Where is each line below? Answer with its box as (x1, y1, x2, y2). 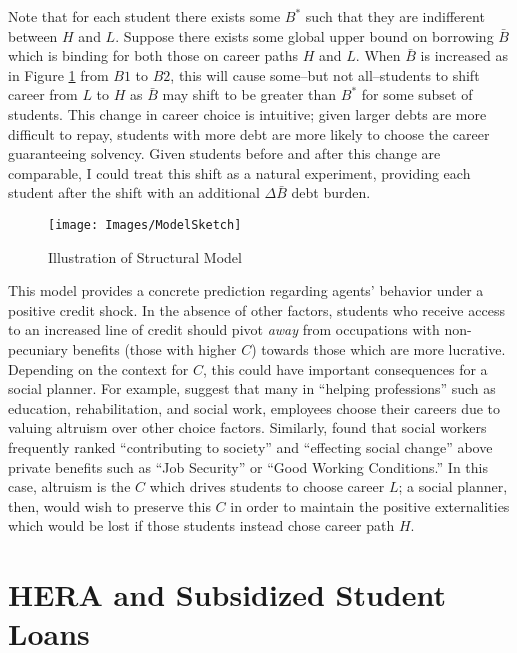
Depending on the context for (8, 358, 189, 379)
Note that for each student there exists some (8, 6, 281, 26)
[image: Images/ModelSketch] (48, 217, 242, 232)
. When (355, 45, 401, 66)
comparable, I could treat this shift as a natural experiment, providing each (8, 162, 471, 183)
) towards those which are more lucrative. (251, 338, 506, 359)
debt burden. (291, 182, 371, 203)
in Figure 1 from (8, 64, 109, 85)
